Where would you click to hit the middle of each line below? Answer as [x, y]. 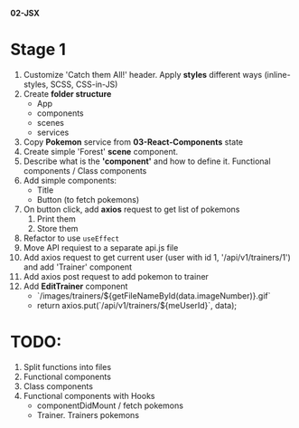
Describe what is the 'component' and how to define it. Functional [147, 161]
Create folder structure [67, 93]
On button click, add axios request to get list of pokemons [131, 209]
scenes [50, 122]
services [53, 132]
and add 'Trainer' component [78, 267]
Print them [56, 219]
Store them [57, 228]
